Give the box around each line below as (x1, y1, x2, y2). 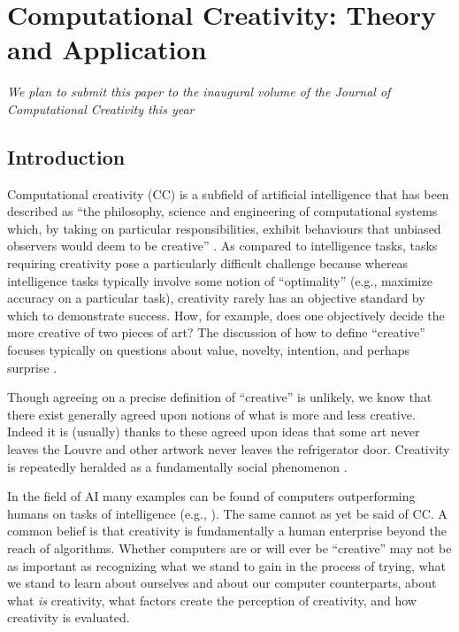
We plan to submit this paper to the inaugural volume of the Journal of (7, 82, 391, 101)
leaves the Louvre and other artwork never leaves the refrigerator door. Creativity (7, 440, 450, 459)
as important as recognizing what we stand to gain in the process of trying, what (7, 556, 446, 574)
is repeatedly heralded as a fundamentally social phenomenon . (7, 457, 348, 475)
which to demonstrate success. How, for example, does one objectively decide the (7, 305, 445, 324)
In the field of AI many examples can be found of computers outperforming (7, 487, 416, 505)
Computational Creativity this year (7, 99, 195, 118)
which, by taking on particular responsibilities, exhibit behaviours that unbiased (7, 219, 441, 237)
